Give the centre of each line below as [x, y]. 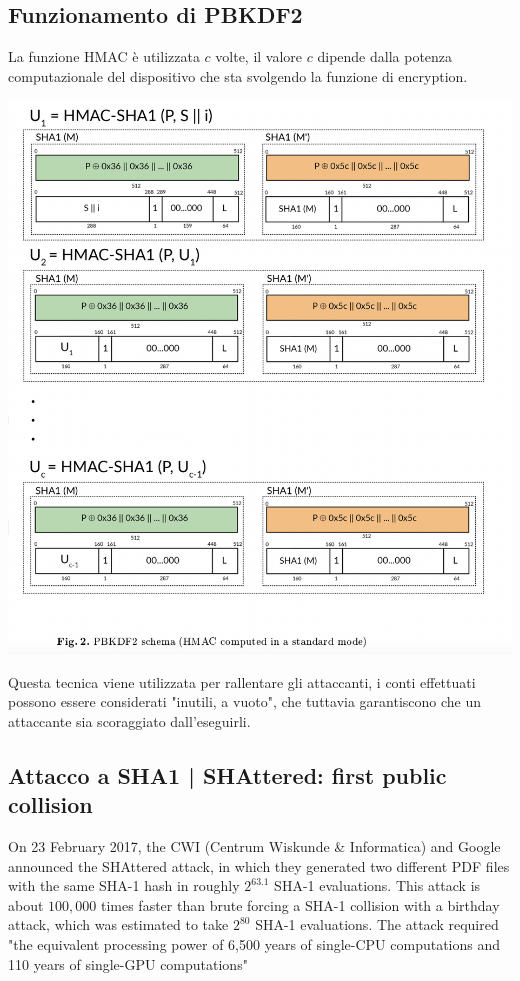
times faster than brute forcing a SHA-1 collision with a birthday [300, 904]
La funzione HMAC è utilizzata [104, 56]
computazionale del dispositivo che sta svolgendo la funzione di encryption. [238, 75]
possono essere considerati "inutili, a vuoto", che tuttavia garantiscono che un [245, 701]
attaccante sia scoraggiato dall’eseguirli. [129, 720]
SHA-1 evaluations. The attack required [377, 924]
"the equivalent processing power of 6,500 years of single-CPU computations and [254, 944]
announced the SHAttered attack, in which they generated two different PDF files [259, 865]
